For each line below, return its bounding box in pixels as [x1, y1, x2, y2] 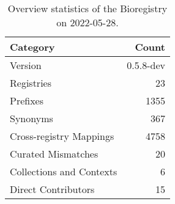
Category [10, 40, 55, 54]
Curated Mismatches [10, 147, 99, 161]
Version [10, 58, 42, 72]
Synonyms [10, 111, 53, 125]
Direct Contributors [10, 182, 95, 196]
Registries [10, 76, 51, 90]
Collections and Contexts [10, 164, 117, 178]
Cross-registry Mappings [10, 129, 114, 143]
